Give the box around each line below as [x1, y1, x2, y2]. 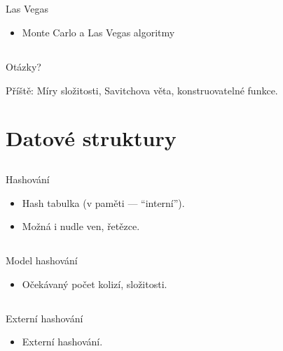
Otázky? [6, 59, 41, 73]
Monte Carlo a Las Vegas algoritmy [22, 24, 175, 39]
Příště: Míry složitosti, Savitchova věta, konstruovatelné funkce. [6, 83, 278, 97]
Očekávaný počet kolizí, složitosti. [22, 276, 167, 291]
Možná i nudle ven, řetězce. [22, 219, 140, 234]
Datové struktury [6, 124, 177, 152]
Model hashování [6, 253, 78, 268]
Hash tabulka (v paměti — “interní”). [22, 195, 185, 210]
